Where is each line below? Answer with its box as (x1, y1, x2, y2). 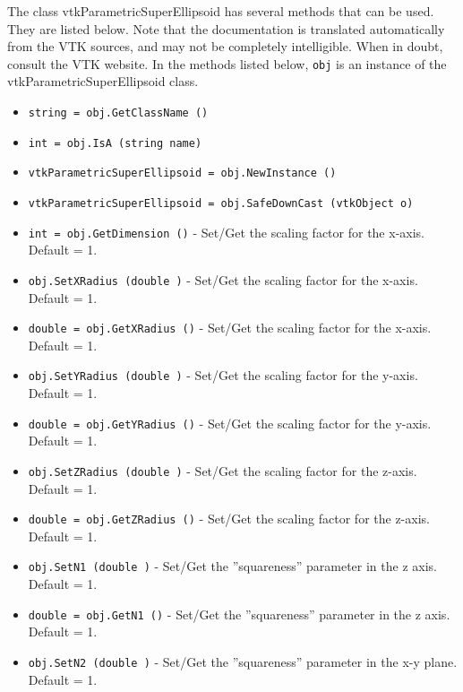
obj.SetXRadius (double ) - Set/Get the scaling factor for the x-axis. (28, 270, 418, 289)
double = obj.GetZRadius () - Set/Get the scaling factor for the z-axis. (28, 509, 430, 528)
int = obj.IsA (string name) (28, 136, 202, 150)
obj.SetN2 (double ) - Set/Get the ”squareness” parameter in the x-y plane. (28, 652, 458, 670)
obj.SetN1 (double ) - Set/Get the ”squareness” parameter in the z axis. (28, 557, 437, 575)
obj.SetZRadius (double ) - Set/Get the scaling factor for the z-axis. (28, 461, 417, 480)
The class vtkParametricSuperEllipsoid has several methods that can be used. (7, 2, 434, 20)
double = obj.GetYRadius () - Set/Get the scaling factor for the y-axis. (28, 413, 432, 432)
